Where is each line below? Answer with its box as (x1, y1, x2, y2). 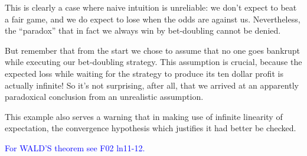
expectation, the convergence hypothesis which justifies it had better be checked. (5, 122, 296, 134)
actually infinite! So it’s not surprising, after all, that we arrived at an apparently (5, 79, 299, 91)
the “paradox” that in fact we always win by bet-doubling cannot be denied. (5, 24, 281, 37)
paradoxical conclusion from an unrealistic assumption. (5, 90, 204, 103)
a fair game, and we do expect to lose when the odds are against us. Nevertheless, (5, 12, 301, 25)
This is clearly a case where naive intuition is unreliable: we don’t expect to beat (5, 1, 297, 13)
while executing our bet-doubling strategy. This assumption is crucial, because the (5, 56, 302, 68)
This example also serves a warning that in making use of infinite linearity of (5, 110, 283, 122)
